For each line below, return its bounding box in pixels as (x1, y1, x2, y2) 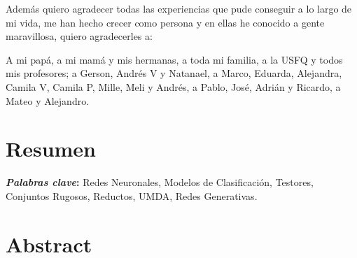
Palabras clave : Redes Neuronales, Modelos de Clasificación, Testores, (6, 175, 314, 189)
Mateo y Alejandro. (6, 93, 90, 108)
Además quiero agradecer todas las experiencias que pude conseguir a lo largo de (6, 1, 352, 15)
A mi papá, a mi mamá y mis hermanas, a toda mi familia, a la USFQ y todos (6, 52, 343, 66)
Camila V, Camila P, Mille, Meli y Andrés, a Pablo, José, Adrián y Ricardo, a (6, 79, 341, 94)
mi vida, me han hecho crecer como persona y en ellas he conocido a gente (6, 15, 325, 29)
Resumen (6, 134, 96, 163)
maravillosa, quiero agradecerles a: (6, 29, 153, 43)
